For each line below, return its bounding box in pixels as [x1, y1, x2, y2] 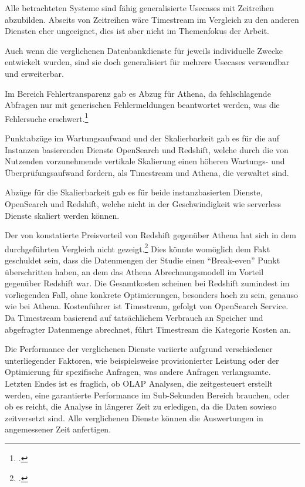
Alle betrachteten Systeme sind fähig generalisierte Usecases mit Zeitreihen [5, 2, 274, 13]
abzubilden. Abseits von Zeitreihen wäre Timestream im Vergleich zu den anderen [5, 13, 299, 25]
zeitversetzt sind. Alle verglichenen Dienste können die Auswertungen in [5, 411, 263, 424]
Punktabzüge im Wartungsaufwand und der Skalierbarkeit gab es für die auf [5, 132, 280, 144]
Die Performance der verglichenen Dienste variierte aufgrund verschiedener [5, 343, 273, 355]
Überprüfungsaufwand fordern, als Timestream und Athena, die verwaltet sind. [5, 166, 289, 178]
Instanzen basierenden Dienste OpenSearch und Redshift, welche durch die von [5, 143, 289, 155]
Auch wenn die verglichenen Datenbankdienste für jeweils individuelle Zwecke [5, 44, 283, 56]
